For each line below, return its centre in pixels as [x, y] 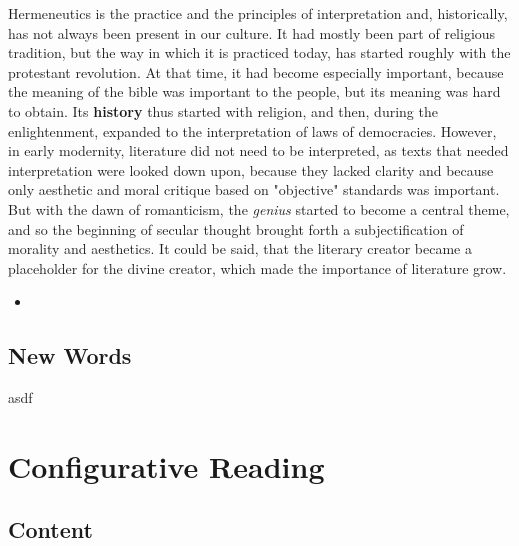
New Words [70, 355]
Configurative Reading [166, 465]
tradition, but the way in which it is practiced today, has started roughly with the [259, 52]
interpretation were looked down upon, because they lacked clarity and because [251, 169]
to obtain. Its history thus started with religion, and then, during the [223, 110]
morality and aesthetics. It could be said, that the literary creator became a [240, 248]
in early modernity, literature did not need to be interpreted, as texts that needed [258, 150]
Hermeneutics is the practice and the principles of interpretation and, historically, [258, 13]
